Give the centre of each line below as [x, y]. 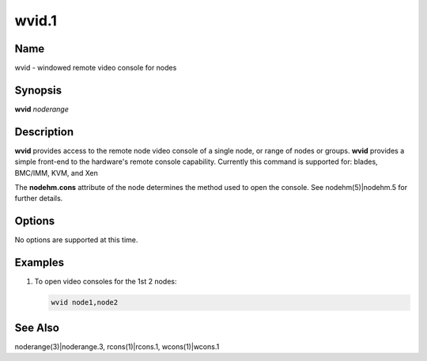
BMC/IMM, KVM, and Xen [57, 173]
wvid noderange [42, 109]
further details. [39, 199]
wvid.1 [36, 21]
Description [44, 132]
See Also [37, 327]
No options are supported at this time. [76, 240]
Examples [40, 262]
